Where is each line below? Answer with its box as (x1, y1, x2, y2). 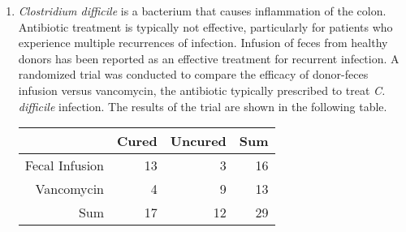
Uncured (170, 131, 227, 151)
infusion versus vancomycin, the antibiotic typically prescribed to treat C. (18, 81, 386, 98)
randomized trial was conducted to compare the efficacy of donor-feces (18, 66, 369, 83)
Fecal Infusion (24, 156, 105, 175)
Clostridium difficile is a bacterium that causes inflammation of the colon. (18, 2, 387, 19)
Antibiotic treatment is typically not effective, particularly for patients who (18, 18, 393, 35)
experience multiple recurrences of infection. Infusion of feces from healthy (18, 34, 388, 51)
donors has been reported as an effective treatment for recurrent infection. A (18, 49, 400, 67)
